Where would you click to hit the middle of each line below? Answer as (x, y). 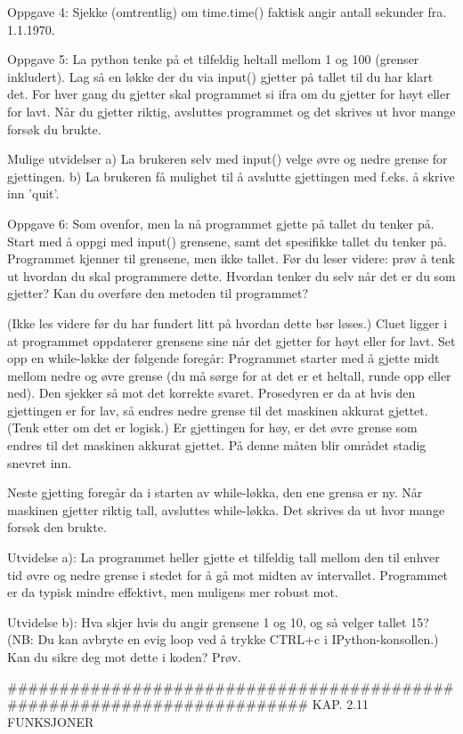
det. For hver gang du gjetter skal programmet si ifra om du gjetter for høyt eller (229, 94)
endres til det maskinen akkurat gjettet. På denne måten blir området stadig (217, 445)
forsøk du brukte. (54, 129)
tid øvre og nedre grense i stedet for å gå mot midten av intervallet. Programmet (227, 574)
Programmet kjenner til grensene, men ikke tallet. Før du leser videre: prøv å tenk (231, 258)
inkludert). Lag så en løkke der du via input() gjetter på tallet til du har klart (220, 76)
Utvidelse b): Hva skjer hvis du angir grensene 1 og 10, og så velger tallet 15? (218, 621)
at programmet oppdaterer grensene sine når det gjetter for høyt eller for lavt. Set (231, 340)
